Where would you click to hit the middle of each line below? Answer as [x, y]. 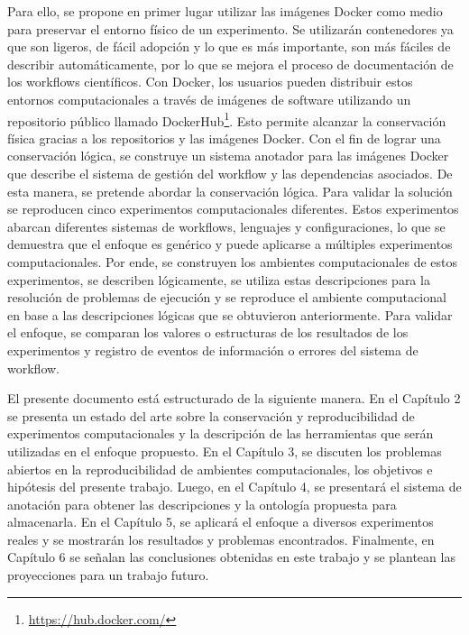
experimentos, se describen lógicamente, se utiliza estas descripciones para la [219, 279]
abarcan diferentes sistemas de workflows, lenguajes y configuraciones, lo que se [226, 226]
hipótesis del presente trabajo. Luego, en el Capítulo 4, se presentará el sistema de [234, 487]
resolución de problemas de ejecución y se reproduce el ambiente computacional [227, 297]
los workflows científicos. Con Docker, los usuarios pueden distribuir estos [210, 82]
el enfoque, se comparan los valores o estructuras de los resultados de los [208, 332]
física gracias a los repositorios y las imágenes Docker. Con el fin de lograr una [224, 138]
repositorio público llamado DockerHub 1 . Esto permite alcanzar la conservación [227, 119]
